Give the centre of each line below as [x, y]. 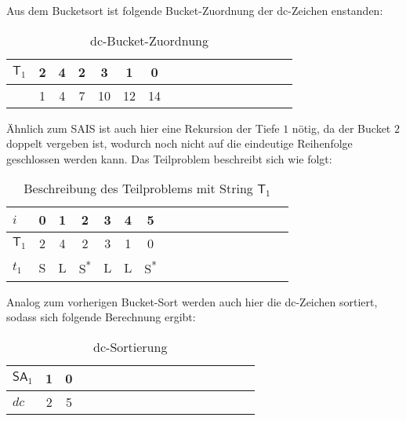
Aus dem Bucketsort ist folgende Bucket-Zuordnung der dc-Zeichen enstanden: [195, 10]
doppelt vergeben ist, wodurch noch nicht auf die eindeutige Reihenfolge [179, 143]
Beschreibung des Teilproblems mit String [138, 189]
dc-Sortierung [130, 346]
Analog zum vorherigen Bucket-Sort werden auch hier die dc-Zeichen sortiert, [192, 301]
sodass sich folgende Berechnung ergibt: [101, 317]
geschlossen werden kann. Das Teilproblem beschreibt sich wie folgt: [169, 158]
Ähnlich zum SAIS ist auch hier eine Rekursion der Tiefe [143, 128]
